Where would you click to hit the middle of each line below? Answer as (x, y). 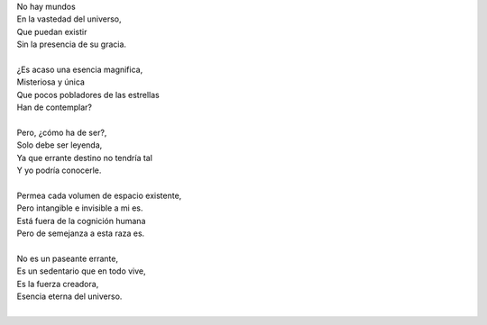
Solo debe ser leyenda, (60, 145)
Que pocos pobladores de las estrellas (88, 95)
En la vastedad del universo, (69, 19)
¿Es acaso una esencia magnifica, (80, 69)
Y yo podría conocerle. (59, 170)
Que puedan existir (52, 32)
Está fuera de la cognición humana (81, 221)
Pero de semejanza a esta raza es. (81, 233)
